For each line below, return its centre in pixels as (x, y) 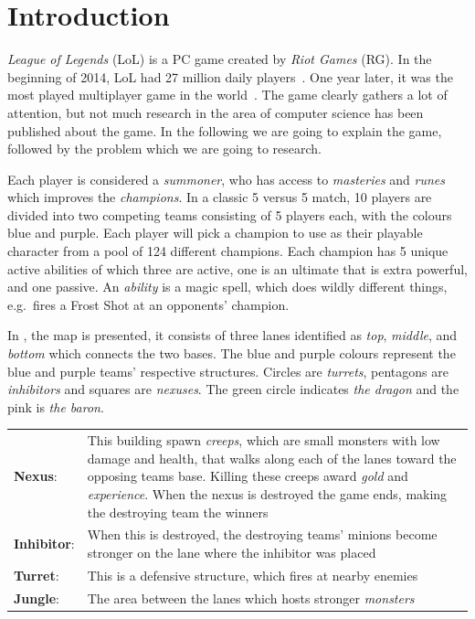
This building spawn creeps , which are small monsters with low (264, 440)
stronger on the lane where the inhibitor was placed (232, 552)
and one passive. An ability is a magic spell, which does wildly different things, (227, 287)
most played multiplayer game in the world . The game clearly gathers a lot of (227, 95)
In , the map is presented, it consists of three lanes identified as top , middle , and (232, 335)
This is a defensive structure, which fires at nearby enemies (253, 575)
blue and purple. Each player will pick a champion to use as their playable (215, 233)
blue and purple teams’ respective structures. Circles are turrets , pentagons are (228, 371)
